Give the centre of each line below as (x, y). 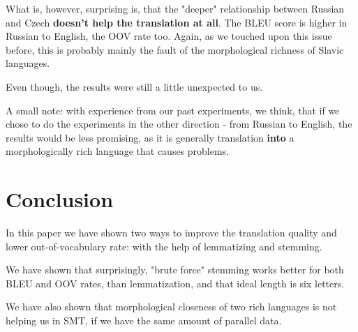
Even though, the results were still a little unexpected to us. (134, 86)
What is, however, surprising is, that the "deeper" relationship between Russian (175, 8)
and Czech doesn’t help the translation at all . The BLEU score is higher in (177, 22)
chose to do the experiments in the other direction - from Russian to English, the (179, 124)
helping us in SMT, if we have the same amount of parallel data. (144, 320)
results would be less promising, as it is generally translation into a (150, 137)
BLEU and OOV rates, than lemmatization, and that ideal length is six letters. (175, 283)
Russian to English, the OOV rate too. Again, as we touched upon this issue (169, 36)
